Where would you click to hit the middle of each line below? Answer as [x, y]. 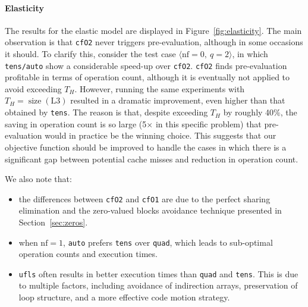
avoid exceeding [33, 88]
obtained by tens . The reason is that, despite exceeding [106, 112]
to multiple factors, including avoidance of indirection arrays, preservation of [158, 285]
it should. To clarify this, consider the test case [90, 54]
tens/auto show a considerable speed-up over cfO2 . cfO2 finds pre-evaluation [146, 65]
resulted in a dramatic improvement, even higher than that [178, 100]
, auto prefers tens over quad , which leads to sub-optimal [168, 242]
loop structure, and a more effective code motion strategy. [124, 297]
